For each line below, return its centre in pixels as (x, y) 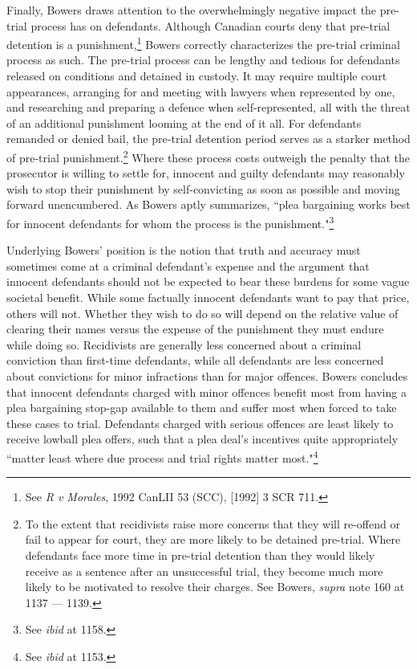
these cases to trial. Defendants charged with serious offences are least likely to (200, 423)
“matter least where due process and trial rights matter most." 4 (162, 457)
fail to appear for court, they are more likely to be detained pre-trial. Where (213, 539)
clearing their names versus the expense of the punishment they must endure (195, 329)
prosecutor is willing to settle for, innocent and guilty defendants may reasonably (206, 173)
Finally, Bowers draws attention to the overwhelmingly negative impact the (192, 10)
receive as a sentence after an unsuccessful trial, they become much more (204, 571)
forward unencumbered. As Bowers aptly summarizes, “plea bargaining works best (208, 204)
